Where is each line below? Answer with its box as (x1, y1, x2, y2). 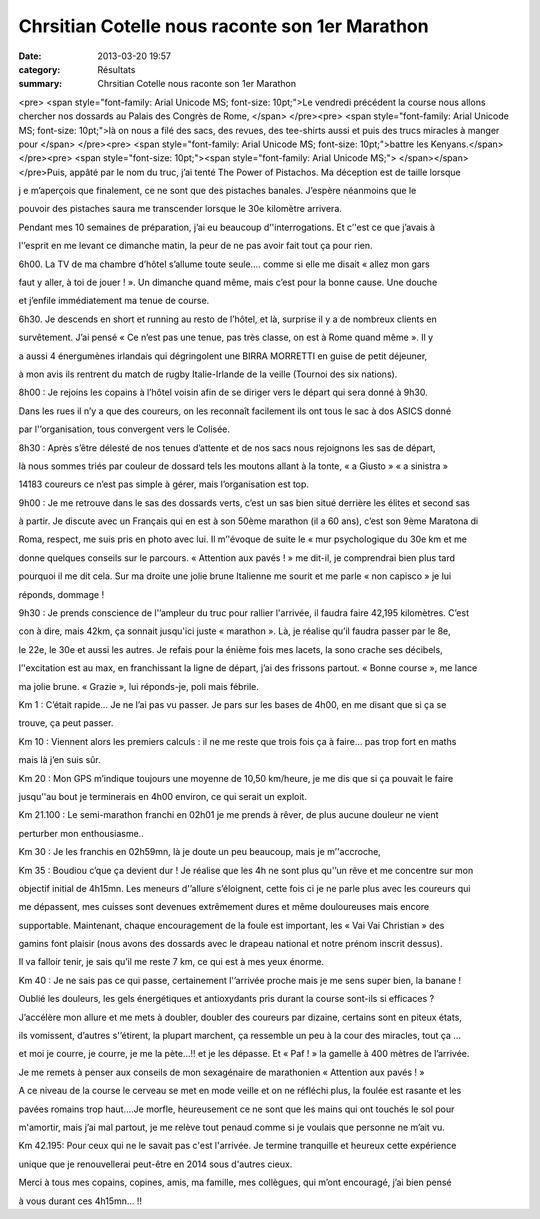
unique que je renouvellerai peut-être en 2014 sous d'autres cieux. (18, 1158, 293, 1170)
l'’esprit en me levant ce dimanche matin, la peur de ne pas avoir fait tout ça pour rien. (18, 240, 374, 252)
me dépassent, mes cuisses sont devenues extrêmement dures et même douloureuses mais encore (18, 901, 430, 913)
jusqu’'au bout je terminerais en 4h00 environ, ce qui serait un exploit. (18, 790, 307, 802)
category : (18, 63, 61, 75)
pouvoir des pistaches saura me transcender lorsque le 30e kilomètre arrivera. (18, 203, 342, 215)
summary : (18, 78, 63, 90)
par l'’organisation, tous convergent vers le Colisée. (18, 423, 230, 435)
